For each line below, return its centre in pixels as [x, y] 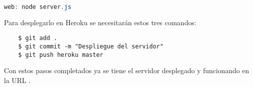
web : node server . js [38, 7]
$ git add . [38, 38]
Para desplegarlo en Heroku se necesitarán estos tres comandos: [100, 22]
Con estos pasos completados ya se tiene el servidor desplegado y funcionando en [126, 70]
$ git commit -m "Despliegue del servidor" [91, 47]
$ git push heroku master [61, 55]
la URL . [17, 80]
